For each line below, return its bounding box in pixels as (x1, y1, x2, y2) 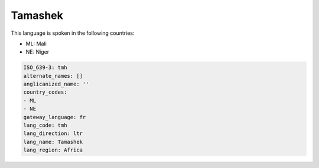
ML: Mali (25, 40, 47, 47)
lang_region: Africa (23, 147, 83, 153)
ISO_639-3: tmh (23, 64, 67, 71)
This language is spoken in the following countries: (11, 29, 135, 37)
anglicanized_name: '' (23, 81, 89, 88)
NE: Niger (25, 48, 50, 55)
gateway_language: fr (23, 114, 86, 120)
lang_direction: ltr (23, 130, 83, 137)
